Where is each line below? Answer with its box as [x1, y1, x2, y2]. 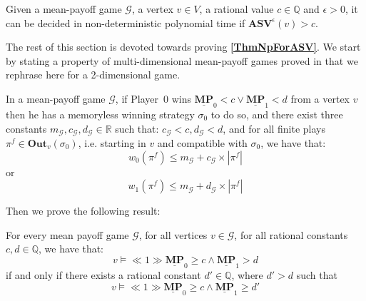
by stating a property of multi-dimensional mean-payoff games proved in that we [6, 53, 358, 68]
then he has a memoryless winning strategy [6, 106, 195, 121]
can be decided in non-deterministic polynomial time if [6, 15, 245, 30]
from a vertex [290, 91, 350, 106]
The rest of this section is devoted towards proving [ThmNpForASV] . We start [6, 39, 361, 54]
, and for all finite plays [223, 121, 325, 136]
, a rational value [199, 1, 274, 16]
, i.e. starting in [78, 136, 146, 150]
